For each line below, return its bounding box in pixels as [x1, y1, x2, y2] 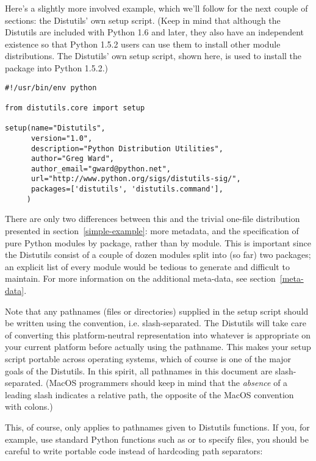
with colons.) [5, 400, 53, 413]
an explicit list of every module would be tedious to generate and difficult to [5, 260, 290, 273]
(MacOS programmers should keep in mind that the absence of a [46, 376, 288, 389]
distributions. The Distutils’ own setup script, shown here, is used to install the [5, 49, 302, 62]
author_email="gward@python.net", [31, 164, 171, 173]
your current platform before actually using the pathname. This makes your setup [5, 340, 311, 353]
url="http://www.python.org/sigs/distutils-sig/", [31, 174, 241, 184]
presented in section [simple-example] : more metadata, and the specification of [5, 224, 299, 237]
